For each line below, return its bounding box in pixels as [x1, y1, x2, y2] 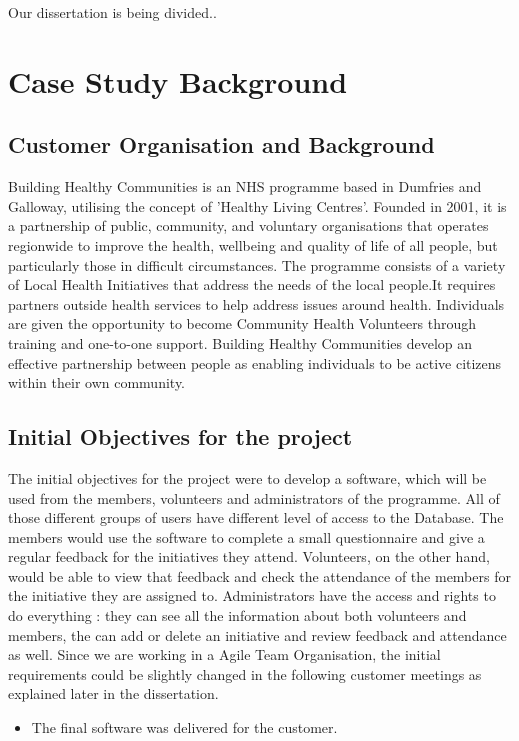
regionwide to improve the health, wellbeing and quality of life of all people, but [8, 234, 498, 255]
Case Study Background [8, 60, 348, 101]
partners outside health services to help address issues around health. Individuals [8, 293, 505, 314]
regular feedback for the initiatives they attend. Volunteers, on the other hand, [8, 546, 490, 567]
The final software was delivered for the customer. [31, 717, 338, 738]
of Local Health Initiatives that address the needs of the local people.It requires [8, 274, 496, 295]
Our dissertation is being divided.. [8, 2, 217, 22]
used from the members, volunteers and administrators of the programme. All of [8, 487, 500, 508]
